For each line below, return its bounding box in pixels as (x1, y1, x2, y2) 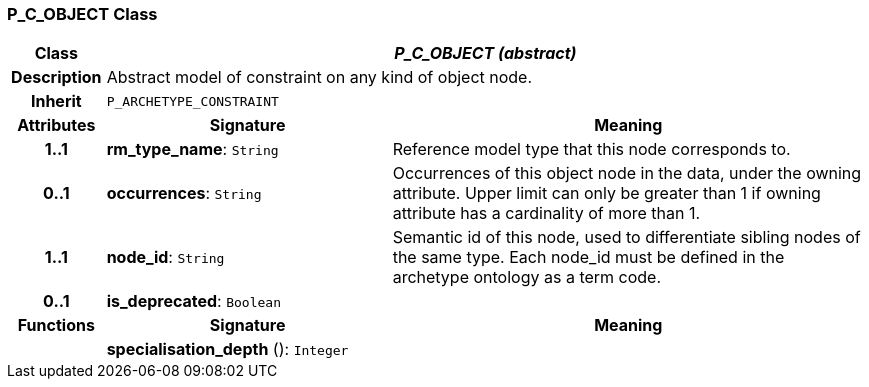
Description (11, 67, 102, 88)
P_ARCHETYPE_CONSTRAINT (106, 93, 279, 109)
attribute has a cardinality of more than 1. (392, 203, 701, 224)
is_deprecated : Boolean (106, 291, 282, 312)
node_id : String (106, 247, 225, 268)
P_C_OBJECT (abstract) (394, 43, 577, 64)
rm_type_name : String (106, 139, 279, 160)
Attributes (17, 115, 96, 136)
